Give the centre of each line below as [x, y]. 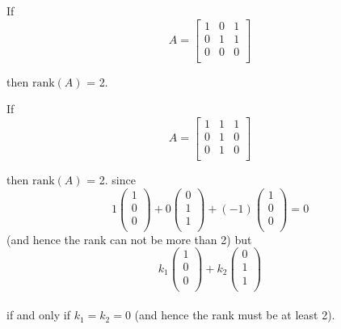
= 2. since [111, 180]
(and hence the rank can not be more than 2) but [129, 239]
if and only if [38, 315]
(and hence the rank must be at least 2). [235, 315]
